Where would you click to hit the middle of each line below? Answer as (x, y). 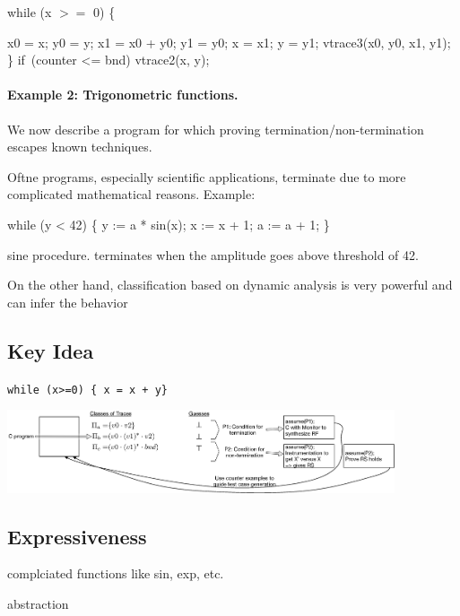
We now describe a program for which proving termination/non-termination (216, 129)
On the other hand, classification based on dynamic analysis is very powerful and (230, 285)
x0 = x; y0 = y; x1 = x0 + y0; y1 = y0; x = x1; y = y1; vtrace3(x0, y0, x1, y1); (229, 42)
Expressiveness (77, 536)
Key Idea (51, 350)
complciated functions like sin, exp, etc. (116, 573)
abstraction (38, 604)
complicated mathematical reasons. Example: (131, 194)
